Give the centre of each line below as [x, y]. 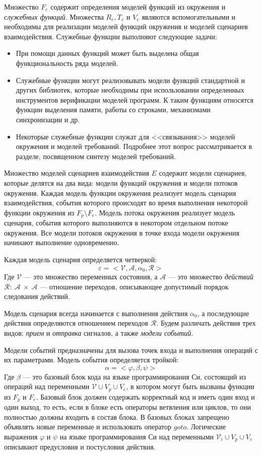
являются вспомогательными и [189, 16]
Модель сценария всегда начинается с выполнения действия [96, 313]
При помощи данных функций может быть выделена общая [107, 53]
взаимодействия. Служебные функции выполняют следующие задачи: [111, 36]
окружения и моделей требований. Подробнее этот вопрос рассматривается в [134, 146]
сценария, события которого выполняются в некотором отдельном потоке [116, 223]
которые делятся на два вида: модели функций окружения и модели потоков [121, 182]
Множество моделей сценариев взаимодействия [77, 173]
